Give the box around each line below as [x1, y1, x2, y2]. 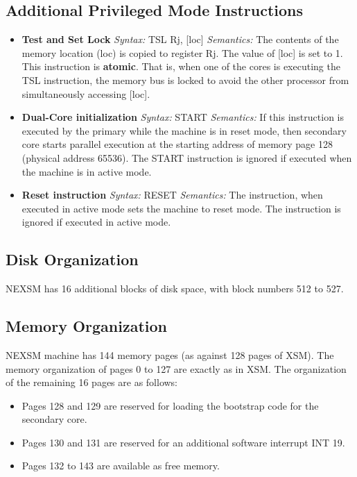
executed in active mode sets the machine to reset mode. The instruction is [21, 201, 341, 215]
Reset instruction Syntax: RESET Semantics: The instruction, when [21, 187, 323, 202]
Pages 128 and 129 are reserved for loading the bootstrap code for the [21, 398, 319, 412]
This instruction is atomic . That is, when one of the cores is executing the [21, 59, 340, 74]
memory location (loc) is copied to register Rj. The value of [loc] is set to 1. [21, 45, 343, 60]
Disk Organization [6, 249, 139, 270]
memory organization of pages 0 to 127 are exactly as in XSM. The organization [6, 361, 347, 376]
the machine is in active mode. [21, 164, 152, 178]
